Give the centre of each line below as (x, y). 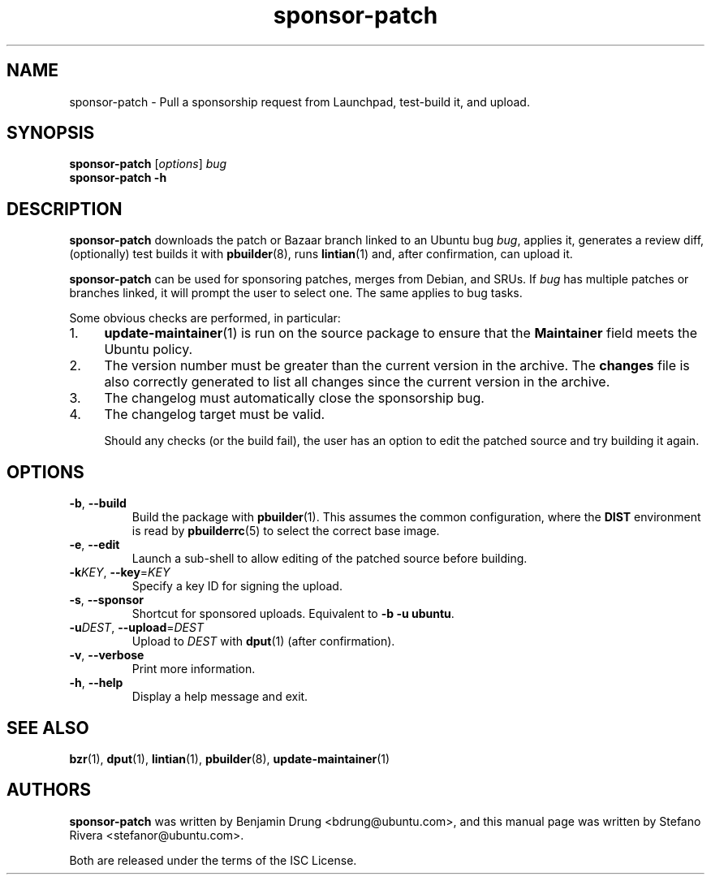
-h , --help (96, 683)
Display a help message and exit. (220, 697)
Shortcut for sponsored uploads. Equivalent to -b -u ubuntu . (293, 614)
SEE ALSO (48, 728)
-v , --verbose (107, 655)
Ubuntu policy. (149, 350)
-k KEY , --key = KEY (120, 572)
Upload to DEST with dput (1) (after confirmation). (263, 641)
